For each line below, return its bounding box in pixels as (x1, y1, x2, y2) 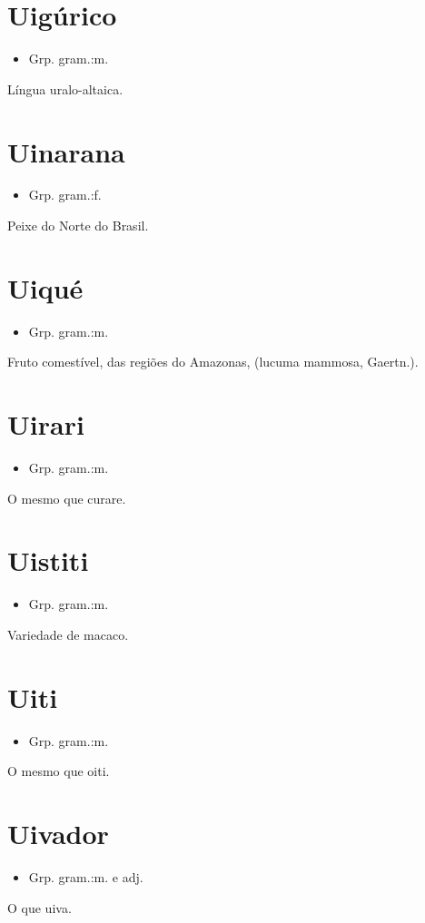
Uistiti (7, 542, 89, 579)
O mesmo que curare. (7, 488, 126, 507)
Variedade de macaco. (7, 624, 129, 643)
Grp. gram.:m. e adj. (28, 868, 143, 886)
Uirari (7, 406, 84, 443)
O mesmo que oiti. (7, 761, 110, 781)
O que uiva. (7, 898, 72, 917)
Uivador (7, 815, 109, 852)
